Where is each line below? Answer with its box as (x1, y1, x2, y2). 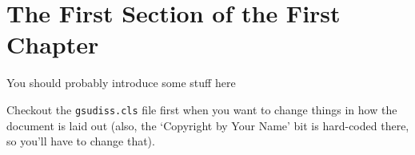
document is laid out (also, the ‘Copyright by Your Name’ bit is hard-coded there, (6, 117, 409, 133)
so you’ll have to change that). (6, 133, 155, 149)
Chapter (6, 28, 99, 61)
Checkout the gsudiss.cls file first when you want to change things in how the (6, 101, 397, 117)
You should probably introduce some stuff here (6, 74, 236, 91)
